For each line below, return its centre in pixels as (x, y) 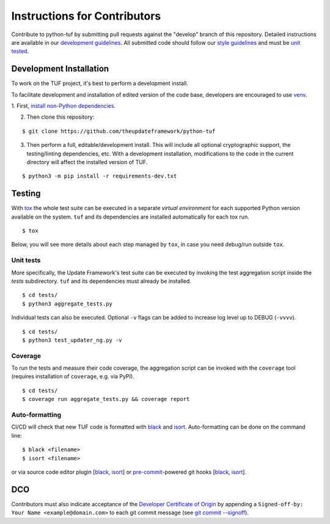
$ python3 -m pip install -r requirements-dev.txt (100, 176)
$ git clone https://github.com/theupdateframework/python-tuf (119, 131)
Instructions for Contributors (86, 16)
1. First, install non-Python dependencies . (64, 106)
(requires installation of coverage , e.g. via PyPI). (73, 376)
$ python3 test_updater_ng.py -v (72, 340)
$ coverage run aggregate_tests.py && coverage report (106, 399)
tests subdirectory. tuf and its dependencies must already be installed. (101, 281)
